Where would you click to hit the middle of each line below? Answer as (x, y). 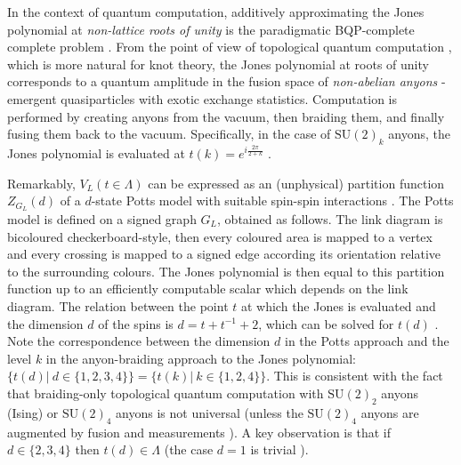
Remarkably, (41, 183)
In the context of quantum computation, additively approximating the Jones (216, 12)
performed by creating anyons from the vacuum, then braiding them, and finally (226, 116)
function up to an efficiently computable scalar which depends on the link (208, 289)
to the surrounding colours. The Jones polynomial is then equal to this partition (226, 271)
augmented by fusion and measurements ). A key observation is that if (199, 432)
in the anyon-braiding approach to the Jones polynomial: (201, 358)
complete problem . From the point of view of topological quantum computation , (230, 47)
